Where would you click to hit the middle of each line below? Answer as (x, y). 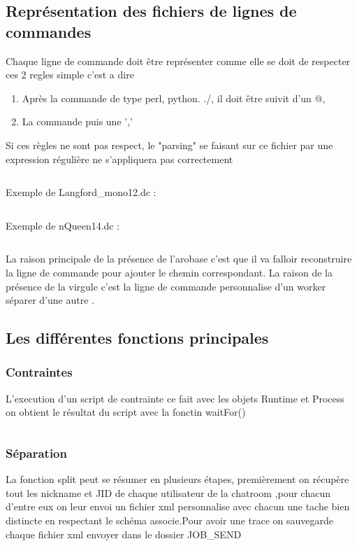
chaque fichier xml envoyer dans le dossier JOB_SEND (124, 534)
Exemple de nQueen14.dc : (63, 225)
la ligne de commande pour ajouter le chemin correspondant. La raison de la (169, 272)
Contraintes (39, 372)
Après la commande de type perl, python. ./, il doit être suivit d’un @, (174, 98)
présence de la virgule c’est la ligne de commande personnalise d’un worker (166, 286)
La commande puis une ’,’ (77, 121)
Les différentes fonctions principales (137, 338)
